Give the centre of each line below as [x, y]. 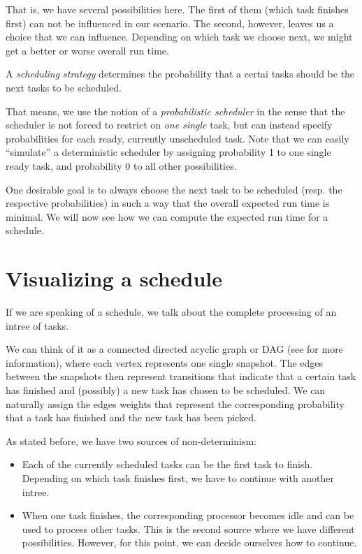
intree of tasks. [37, 325]
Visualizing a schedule [114, 278]
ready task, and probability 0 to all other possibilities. [121, 165]
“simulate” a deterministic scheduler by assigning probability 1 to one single [168, 152]
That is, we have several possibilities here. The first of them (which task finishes [177, 9]
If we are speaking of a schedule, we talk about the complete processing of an [171, 312]
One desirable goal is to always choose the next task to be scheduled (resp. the [174, 189]
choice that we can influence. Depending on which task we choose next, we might [179, 37]
